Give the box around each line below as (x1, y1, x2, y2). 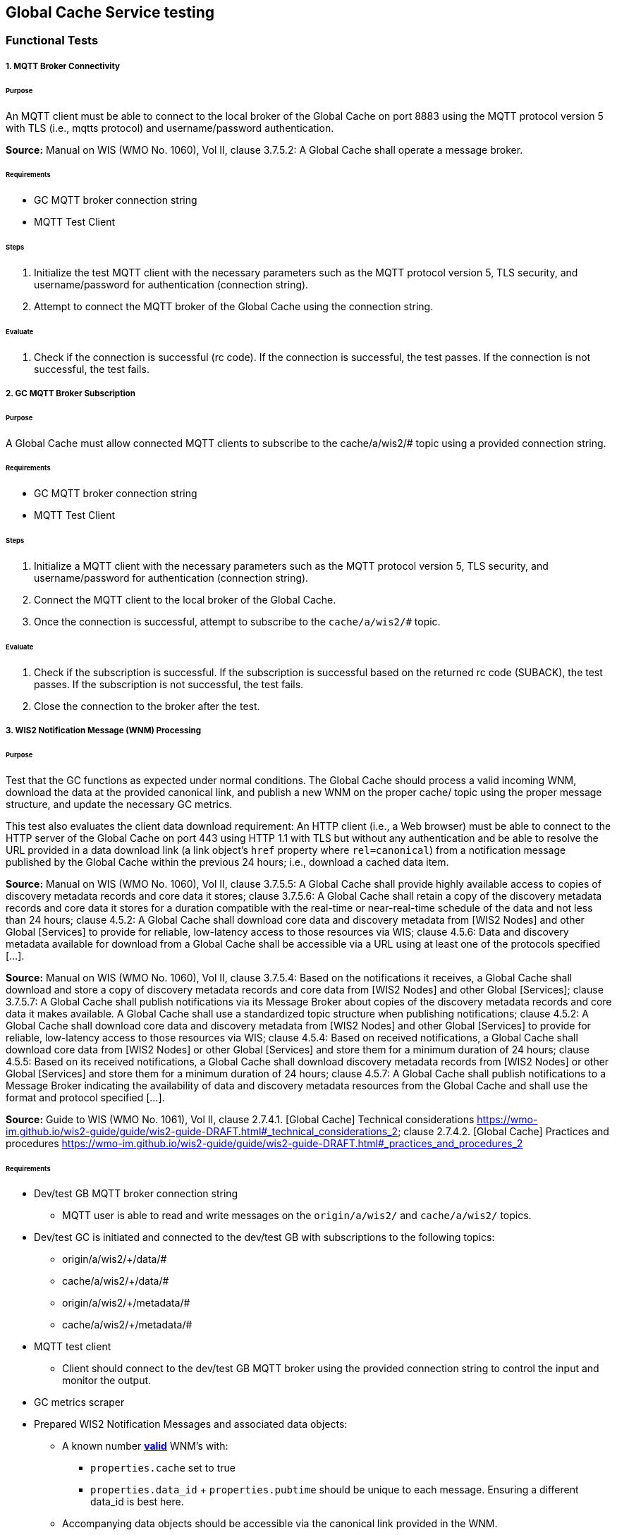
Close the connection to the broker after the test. (34, 699, 260, 712)
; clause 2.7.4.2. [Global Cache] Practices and (398, 1125, 609, 1137)
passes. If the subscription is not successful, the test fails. (34, 678, 304, 690)
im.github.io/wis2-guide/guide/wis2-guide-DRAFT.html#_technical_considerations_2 (6, 1125, 398, 1137)
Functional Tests (6, 33, 99, 48)
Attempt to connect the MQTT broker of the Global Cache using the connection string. (34, 300, 434, 312)
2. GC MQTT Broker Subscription (6, 388, 135, 398)
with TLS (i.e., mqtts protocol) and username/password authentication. (6, 121, 334, 134)
